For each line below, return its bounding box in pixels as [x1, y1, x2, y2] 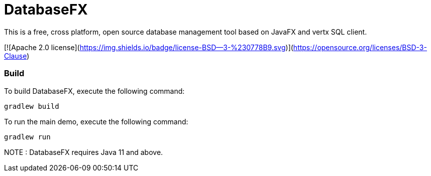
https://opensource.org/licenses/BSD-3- [293, 43, 427, 52]
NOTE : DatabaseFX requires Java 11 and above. [4, 147, 163, 156]
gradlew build [4, 102, 59, 110]
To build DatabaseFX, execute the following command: [4, 86, 185, 95]
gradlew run [4, 132, 51, 141]
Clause [4, 51, 27, 60]
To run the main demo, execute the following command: [4, 117, 188, 126]
